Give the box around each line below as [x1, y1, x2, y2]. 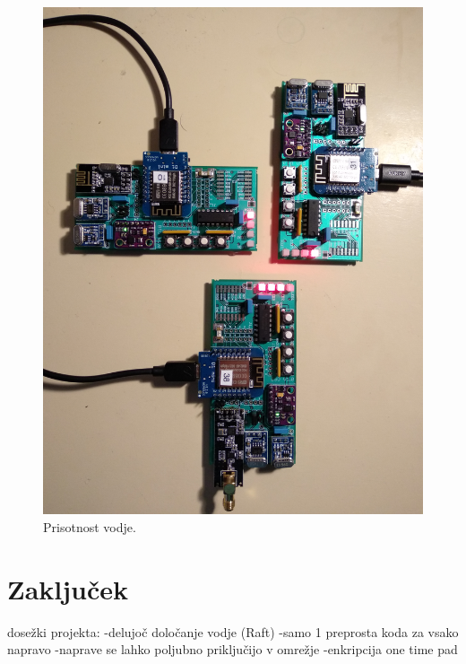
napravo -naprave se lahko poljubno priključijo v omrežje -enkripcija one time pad [7, 640, 458, 659]
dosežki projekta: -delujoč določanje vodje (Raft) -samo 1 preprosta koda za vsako [7, 622, 459, 641]
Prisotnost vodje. [43, 517, 136, 536]
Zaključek [7, 570, 129, 607]
